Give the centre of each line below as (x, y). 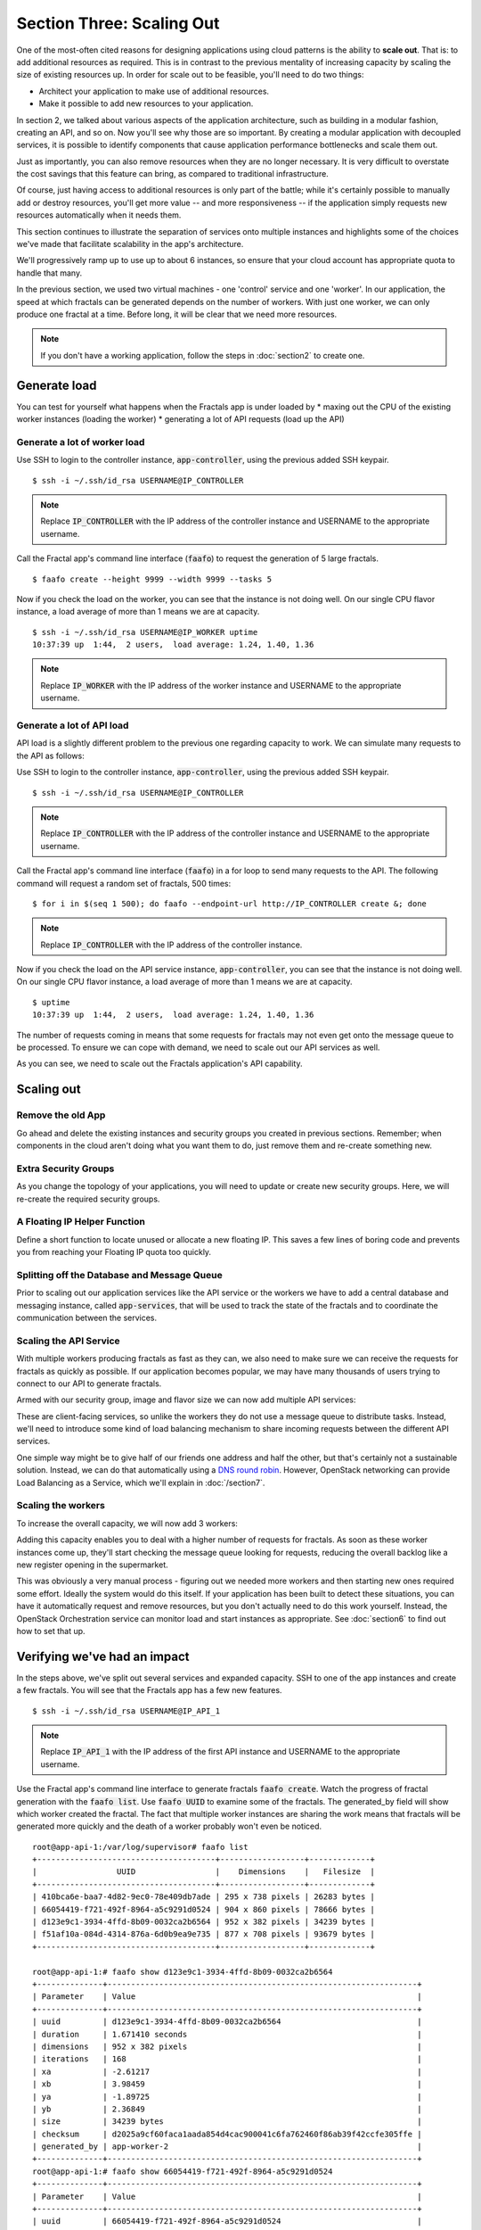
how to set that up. (51, 1631)
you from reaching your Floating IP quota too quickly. (114, 1252)
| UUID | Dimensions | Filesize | (204, 1872)
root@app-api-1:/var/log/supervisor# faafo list (140, 1847)
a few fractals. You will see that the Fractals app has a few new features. (149, 1690)
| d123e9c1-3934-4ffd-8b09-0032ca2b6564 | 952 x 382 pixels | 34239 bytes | (204, 1922)
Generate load (57, 385)
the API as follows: (50, 756)
